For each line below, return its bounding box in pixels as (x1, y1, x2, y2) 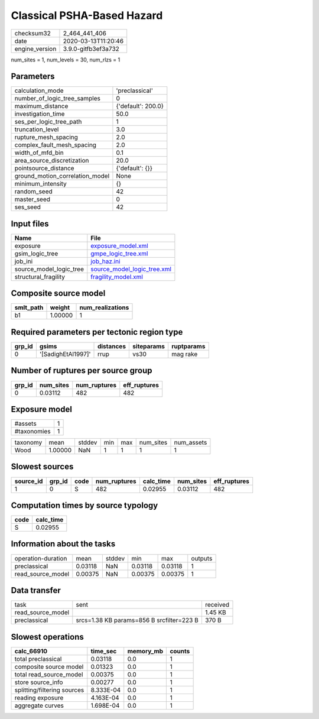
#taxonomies (14, 427, 51, 436)
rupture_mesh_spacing (14, 133, 78, 141)
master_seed (14, 195, 50, 203)
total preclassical (14, 655, 62, 663)
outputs (191, 554, 213, 562)
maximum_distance (14, 102, 69, 111)
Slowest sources (11, 462, 74, 472)
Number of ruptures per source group (11, 365, 152, 375)
